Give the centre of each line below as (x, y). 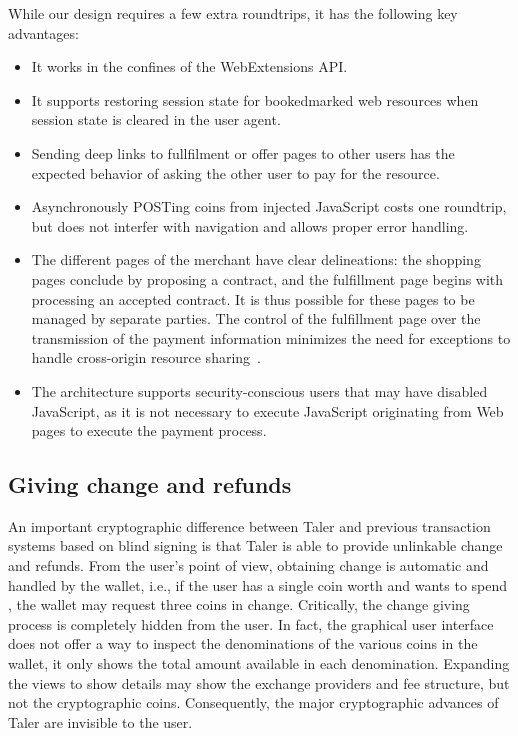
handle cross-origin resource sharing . (146, 357)
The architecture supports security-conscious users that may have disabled (259, 390)
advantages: (43, 32)
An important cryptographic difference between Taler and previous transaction (249, 525)
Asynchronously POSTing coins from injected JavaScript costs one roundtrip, (269, 206)
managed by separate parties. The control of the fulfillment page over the (256, 318)
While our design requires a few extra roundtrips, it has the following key (233, 13)
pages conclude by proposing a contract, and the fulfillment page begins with (267, 278)
